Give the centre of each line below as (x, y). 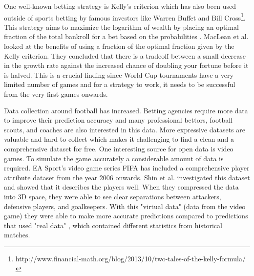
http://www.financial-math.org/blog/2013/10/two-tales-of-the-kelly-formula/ (130, 258)
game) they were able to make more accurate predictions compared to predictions (126, 216)
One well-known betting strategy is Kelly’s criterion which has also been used (120, 6)
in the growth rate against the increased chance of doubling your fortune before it (126, 65)
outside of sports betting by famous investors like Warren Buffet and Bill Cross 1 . (125, 17)
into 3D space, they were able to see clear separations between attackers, (113, 196)
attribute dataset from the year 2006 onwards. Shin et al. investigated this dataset (127, 177)
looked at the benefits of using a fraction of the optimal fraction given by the (119, 46)
